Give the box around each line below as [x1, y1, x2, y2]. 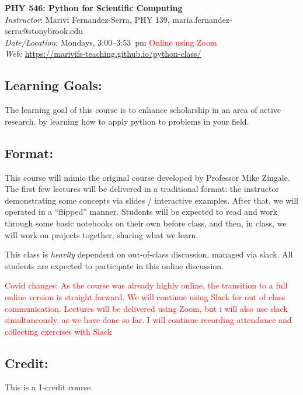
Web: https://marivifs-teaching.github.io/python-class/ [5, 47, 201, 60]
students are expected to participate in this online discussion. [5, 259, 224, 272]
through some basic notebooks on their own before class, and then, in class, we [5, 217, 287, 229]
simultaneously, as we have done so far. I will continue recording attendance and [5, 314, 292, 326]
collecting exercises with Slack [5, 325, 112, 337]
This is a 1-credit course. [5, 381, 93, 393]
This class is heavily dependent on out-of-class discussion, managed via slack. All [5, 248, 293, 260]
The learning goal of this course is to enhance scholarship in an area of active [5, 104, 281, 116]
